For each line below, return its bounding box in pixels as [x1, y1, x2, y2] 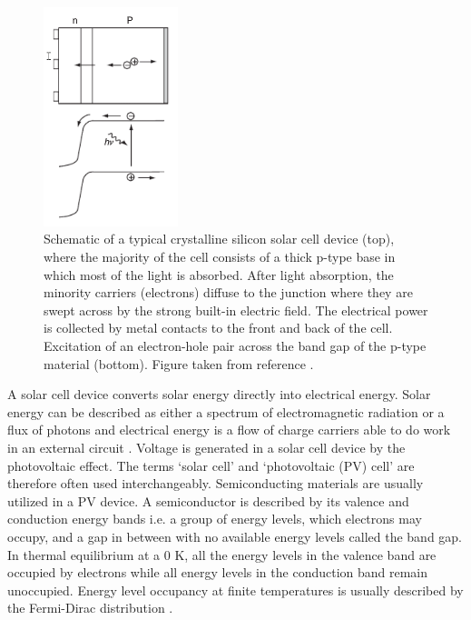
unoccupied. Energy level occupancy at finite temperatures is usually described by [7, 580, 464, 599]
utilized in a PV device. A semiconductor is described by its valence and [7, 491, 409, 510]
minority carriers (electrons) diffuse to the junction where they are [44, 283, 413, 302]
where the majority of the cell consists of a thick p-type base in [44, 247, 396, 266]
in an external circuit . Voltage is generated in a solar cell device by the [7, 438, 406, 456]
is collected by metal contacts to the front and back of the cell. [44, 318, 393, 337]
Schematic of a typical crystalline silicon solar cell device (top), [44, 229, 395, 248]
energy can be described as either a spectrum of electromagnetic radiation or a [7, 402, 445, 421]
